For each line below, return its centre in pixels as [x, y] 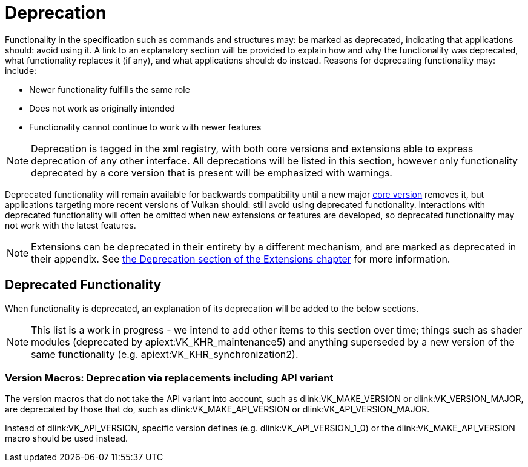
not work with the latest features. [71, 225]
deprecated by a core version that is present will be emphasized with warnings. [212, 173]
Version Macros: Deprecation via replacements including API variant [169, 378]
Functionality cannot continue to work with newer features [145, 127]
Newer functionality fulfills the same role [110, 89]
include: [21, 70]
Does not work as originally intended [102, 108]
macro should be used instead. [67, 438]
